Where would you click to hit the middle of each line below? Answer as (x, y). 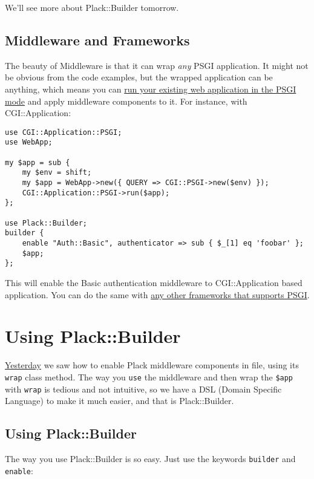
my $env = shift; (57, 173)
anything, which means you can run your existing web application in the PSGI (151, 89)
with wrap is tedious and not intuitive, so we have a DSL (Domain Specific (143, 389)
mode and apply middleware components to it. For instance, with (126, 101)
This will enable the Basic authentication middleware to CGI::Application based (154, 282)
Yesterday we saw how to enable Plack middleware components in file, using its (152, 365)
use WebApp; (29, 142)
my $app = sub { (38, 162)
